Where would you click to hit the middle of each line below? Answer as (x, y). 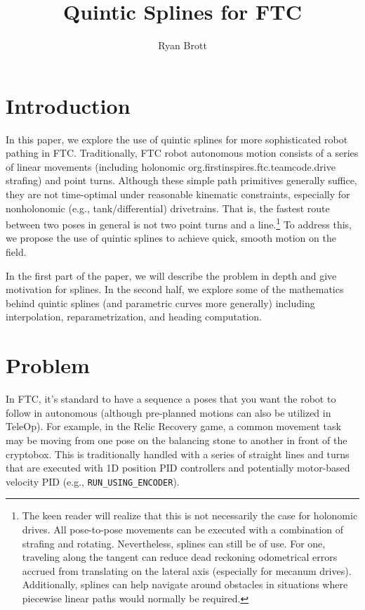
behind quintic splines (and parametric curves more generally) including (160, 303)
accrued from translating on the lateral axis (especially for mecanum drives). (187, 570)
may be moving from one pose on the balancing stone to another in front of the (177, 440)
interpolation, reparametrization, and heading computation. (134, 317)
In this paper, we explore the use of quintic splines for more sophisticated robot (177, 139)
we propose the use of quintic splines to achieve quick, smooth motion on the (171, 238)
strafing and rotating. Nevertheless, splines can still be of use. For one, (174, 543)
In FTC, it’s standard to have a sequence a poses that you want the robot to (171, 399)
